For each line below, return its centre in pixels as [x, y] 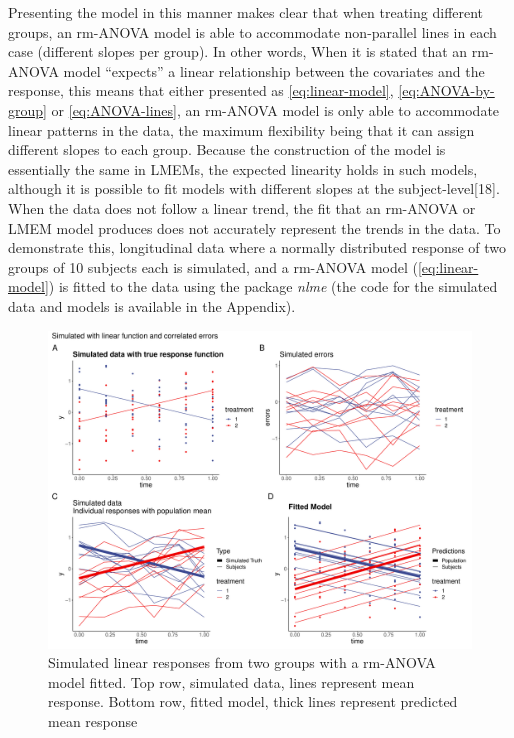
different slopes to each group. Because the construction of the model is [227, 149]
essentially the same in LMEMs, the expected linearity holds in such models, [243, 168]
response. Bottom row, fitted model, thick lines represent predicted [253, 701]
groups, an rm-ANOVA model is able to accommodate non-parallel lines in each [252, 31]
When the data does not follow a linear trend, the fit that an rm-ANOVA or [242, 207]
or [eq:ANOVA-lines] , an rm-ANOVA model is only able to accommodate [275, 109]
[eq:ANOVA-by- [446, 90]
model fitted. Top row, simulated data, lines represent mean [231, 681]
